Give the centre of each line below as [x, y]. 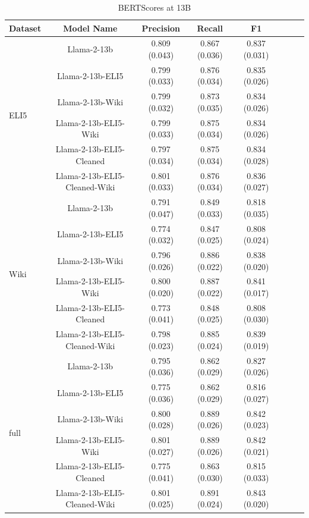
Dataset [25, 28]
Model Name [90, 28]
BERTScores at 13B [154, 7]
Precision [161, 28]
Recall [210, 28]
